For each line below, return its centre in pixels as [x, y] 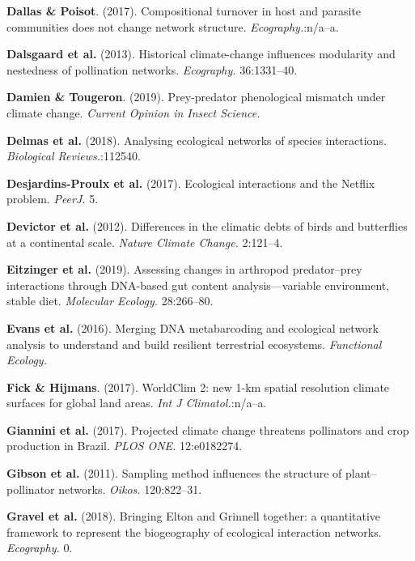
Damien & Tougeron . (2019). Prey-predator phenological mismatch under [196, 97]
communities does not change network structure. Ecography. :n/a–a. [173, 26]
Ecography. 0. [40, 548]
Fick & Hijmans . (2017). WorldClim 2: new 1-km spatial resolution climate [198, 387]
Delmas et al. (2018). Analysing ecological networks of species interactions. [197, 140]
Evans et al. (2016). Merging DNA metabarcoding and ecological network [193, 327]
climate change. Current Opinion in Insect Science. [133, 112]
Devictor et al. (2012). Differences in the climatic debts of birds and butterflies [207, 225]
